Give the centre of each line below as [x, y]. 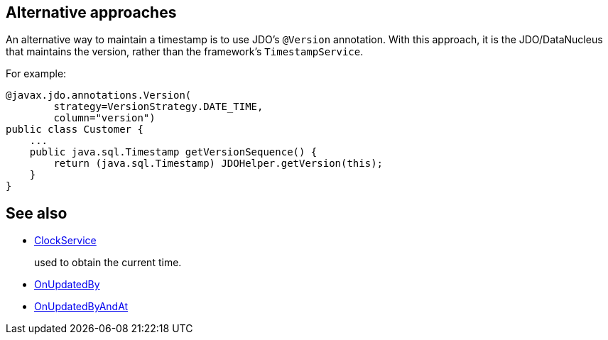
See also [37, 213]
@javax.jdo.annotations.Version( [99, 95]
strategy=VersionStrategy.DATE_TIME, [158, 107]
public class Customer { [75, 130]
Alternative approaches [91, 12]
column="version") [104, 118]
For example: [36, 74]
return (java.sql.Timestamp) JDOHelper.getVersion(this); [218, 164]
